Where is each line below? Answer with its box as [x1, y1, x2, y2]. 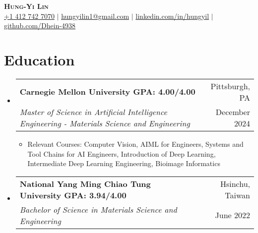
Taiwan [225, 189, 250, 201]
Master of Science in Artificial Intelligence [19, 106, 167, 117]
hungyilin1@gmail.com [61, 10, 129, 21]
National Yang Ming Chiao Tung [19, 177, 151, 189]
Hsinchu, [220, 177, 250, 189]
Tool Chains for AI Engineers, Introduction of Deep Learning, [27, 148, 216, 159]
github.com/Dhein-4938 [4, 20, 76, 31]
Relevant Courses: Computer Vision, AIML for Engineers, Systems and [27, 138, 244, 149]
